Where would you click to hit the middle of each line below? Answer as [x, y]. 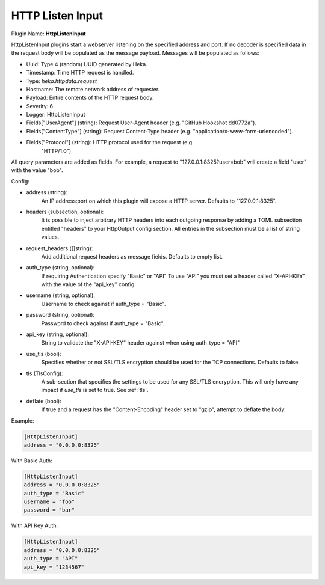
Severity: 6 [40, 106]
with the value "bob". [37, 170]
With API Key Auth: [35, 525]
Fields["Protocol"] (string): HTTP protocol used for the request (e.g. [110, 142]
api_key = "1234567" [54, 567]
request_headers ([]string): [60, 248]
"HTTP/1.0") [56, 151]
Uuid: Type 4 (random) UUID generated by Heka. [87, 64]
